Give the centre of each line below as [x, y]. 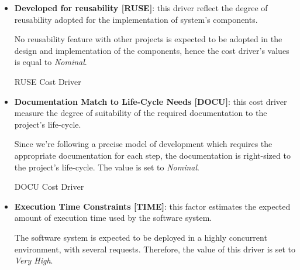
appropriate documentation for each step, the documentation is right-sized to [152, 155]
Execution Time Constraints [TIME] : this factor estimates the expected [152, 206]
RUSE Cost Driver [48, 81]
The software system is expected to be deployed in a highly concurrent [141, 237]
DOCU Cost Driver [49, 187]
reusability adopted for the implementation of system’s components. [136, 19]
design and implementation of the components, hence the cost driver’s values [152, 50]
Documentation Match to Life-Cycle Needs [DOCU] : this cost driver [151, 101]
